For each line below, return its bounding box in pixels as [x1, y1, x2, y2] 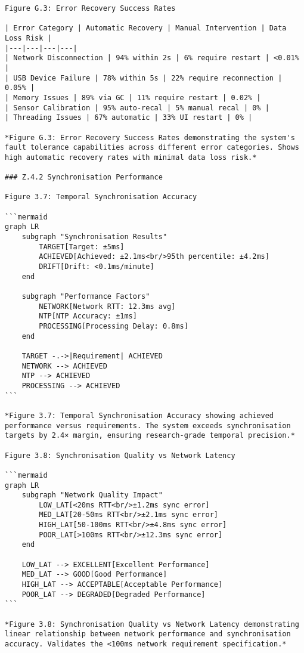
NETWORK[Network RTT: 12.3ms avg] [39, 302, 176, 311]
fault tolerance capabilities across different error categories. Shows [5, 143, 299, 152]
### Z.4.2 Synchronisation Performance [5, 173, 163, 182]
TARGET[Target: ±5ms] [39, 242, 125, 251]
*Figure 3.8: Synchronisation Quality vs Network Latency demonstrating [5, 620, 299, 629]
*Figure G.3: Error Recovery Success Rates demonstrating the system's [5, 133, 295, 142]
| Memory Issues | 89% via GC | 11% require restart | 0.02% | [5, 93, 261, 102]
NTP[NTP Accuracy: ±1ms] [39, 312, 137, 321]
